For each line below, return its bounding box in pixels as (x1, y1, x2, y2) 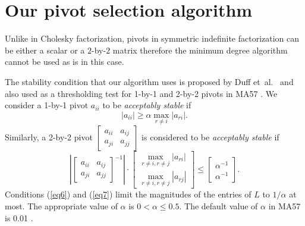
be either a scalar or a (5, 43, 85, 56)
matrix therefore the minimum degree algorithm (112, 43, 288, 56)
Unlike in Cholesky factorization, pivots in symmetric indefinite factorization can (5, 32, 300, 45)
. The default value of (179, 200, 258, 212)
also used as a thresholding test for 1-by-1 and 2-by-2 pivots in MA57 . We (5, 87, 278, 99)
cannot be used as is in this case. (5, 55, 124, 68)
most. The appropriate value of (5, 200, 118, 212)
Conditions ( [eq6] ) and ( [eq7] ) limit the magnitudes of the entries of (5, 188, 251, 200)
